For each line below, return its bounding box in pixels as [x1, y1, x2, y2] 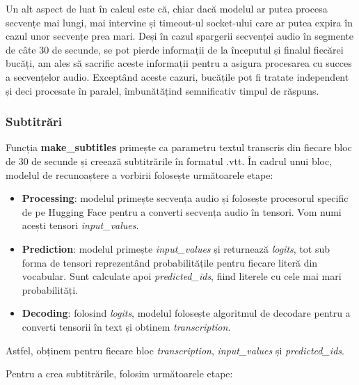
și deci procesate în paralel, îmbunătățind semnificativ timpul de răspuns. [6, 83, 319, 97]
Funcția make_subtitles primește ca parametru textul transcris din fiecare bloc [6, 140, 352, 155]
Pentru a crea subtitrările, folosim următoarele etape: [6, 366, 233, 381]
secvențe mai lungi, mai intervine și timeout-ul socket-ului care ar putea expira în [6, 15, 353, 29]
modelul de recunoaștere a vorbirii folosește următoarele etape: [6, 167, 273, 182]
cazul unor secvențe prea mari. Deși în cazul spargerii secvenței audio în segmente [6, 29, 354, 43]
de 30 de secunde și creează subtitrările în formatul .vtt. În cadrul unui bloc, [6, 153, 333, 168]
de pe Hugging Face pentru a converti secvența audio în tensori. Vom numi [22, 204, 342, 219]
